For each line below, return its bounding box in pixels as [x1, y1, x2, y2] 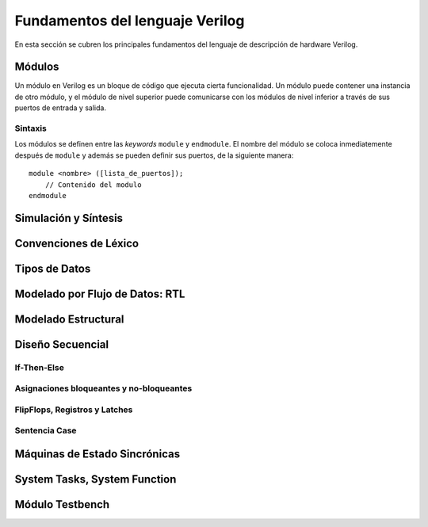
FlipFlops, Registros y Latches [14, 404, 133, 415]
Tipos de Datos [14, 262, 91, 275]
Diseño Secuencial [14, 338, 109, 351]
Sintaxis [14, 123, 47, 134]
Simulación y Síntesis [14, 211, 123, 225]
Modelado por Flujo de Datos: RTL [14, 287, 185, 300]
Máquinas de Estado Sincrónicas [14, 448, 181, 461]
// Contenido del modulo [44, 180, 142, 189]
